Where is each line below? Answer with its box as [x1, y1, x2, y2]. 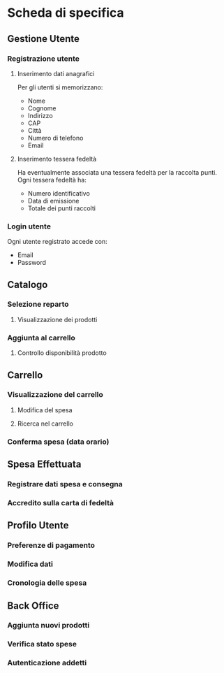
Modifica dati [7, 559, 54, 569]
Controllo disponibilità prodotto [17, 349, 107, 357]
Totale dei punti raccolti [27, 204, 96, 212]
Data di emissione [27, 196, 80, 205]
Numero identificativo [27, 189, 91, 197]
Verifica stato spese [7, 639, 77, 649]
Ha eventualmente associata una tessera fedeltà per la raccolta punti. [17, 168, 218, 176]
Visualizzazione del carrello [7, 390, 103, 400]
